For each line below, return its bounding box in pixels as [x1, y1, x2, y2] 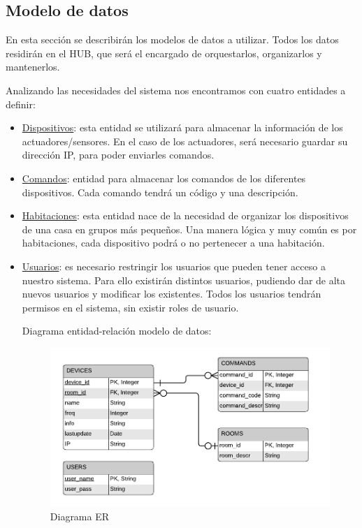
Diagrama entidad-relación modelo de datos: [22, 323, 212, 338]
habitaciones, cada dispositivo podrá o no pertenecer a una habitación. [22, 235, 325, 250]
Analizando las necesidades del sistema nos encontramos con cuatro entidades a [6, 82, 346, 97]
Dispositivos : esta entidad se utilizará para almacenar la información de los [22, 120, 343, 135]
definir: [6, 96, 36, 111]
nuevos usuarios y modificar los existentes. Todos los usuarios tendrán [22, 286, 321, 301]
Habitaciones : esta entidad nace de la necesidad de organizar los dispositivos [22, 208, 349, 223]
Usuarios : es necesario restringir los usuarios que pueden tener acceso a [22, 258, 326, 273]
